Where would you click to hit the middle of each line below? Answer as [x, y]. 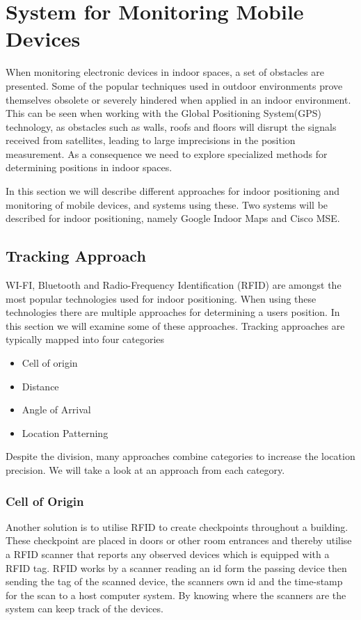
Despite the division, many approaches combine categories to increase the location [180, 456]
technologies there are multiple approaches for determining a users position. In [173, 312]
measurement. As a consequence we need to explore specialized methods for [167, 153]
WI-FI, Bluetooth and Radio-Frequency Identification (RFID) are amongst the [174, 285]
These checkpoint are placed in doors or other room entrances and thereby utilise [179, 540]
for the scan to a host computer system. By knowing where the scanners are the [176, 595]
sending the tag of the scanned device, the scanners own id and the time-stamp [174, 581]
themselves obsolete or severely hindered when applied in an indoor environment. [178, 99]
